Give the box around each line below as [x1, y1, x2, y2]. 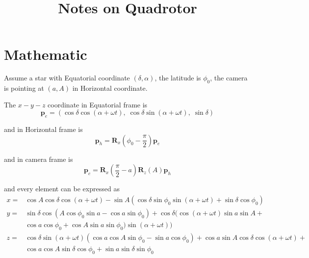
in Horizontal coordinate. [72, 83, 148, 93]
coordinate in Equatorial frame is [48, 99, 148, 109]
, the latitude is [154, 73, 201, 83]
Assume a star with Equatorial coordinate [4, 73, 130, 83]
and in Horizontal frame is [4, 124, 83, 134]
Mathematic [4, 44, 87, 64]
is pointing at [4, 83, 44, 93]
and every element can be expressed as [4, 183, 120, 194]
